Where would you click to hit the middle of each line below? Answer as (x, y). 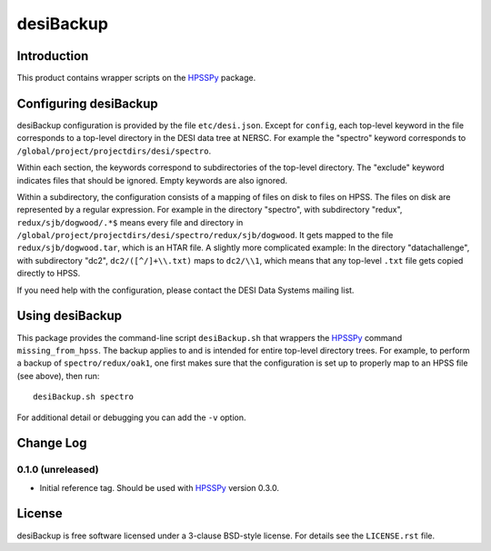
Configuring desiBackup (87, 103)
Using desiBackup (70, 316)
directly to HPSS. (49, 274)
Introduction (53, 56)
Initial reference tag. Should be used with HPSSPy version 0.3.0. (159, 487)
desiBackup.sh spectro (84, 397)
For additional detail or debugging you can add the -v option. (131, 417)
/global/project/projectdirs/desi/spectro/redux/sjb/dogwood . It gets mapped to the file (205, 235)
